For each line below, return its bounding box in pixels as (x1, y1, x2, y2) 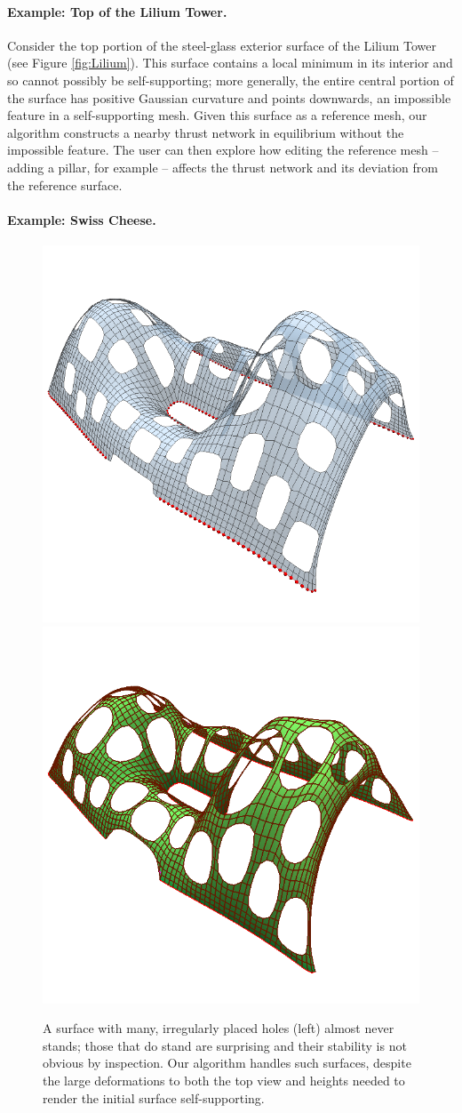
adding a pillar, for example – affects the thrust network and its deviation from (7, 157, 439, 176)
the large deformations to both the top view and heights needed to (43, 1070, 405, 1089)
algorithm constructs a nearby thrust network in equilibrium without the (7, 123, 404, 141)
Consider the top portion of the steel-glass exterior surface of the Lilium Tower (7, 36, 437, 54)
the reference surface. (7, 175, 123, 194)
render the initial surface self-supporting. (43, 1088, 265, 1107)
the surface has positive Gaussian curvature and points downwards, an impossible (7, 88, 451, 107)
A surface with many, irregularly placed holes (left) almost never (43, 1019, 394, 1037)
